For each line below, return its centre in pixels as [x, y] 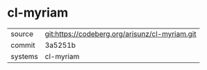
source [22, 34]
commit [23, 45]
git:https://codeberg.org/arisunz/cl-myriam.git [121, 34]
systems [24, 56]
